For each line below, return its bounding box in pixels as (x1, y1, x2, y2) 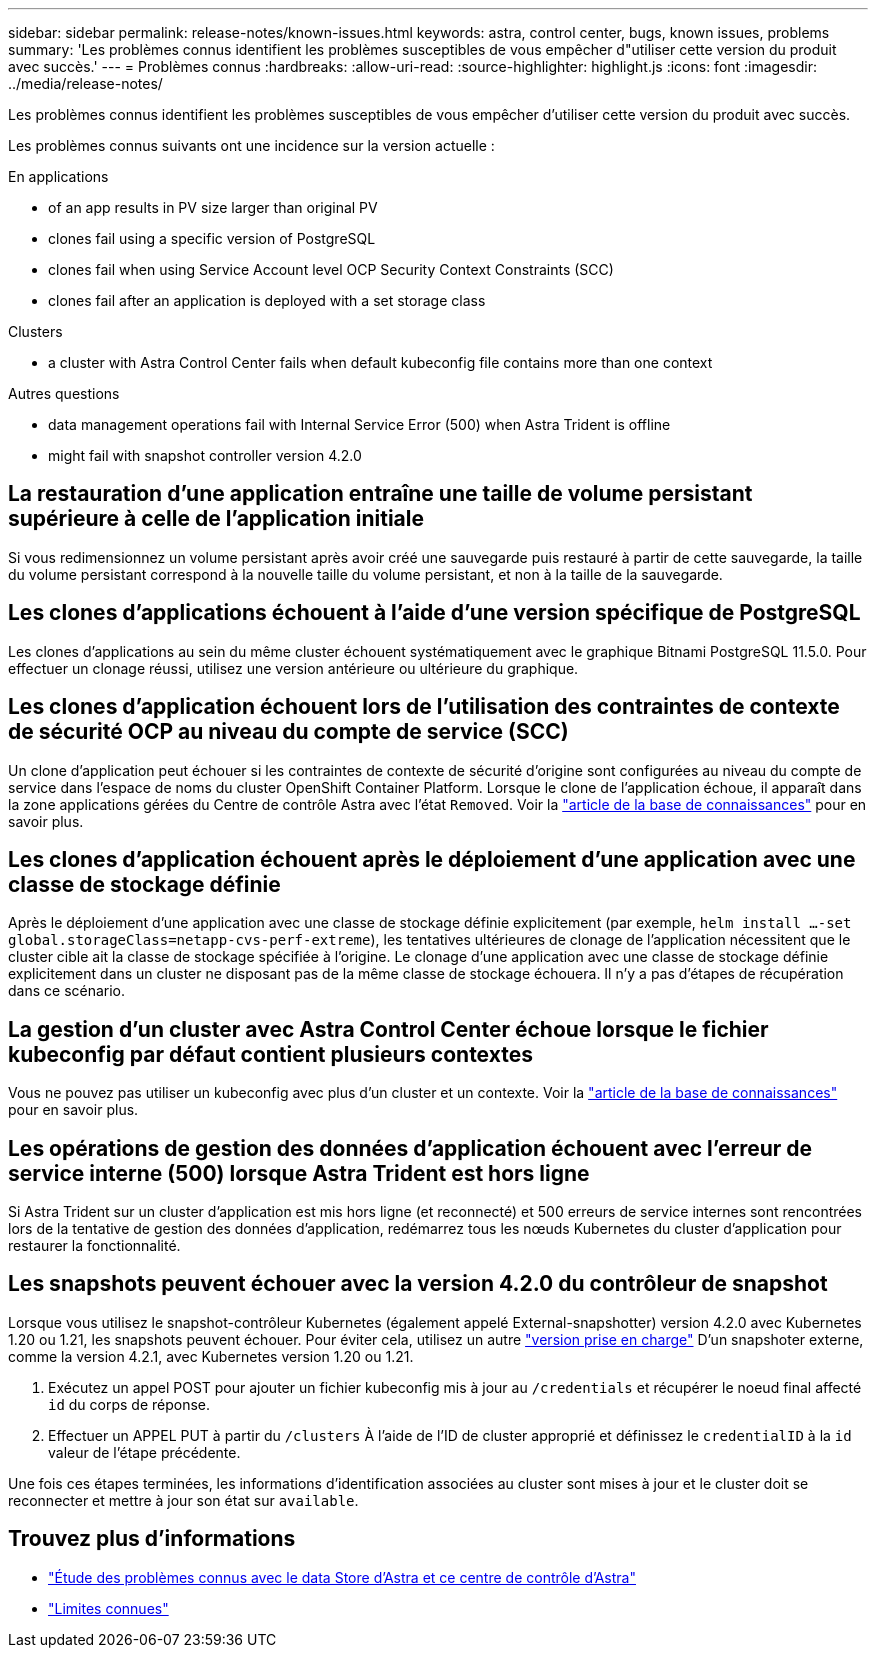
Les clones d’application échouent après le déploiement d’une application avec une (8, 846, 856, 872)
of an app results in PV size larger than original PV (48, 199, 378, 216)
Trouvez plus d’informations (8, 1526, 296, 1552)
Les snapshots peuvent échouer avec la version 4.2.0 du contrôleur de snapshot (8, 1271, 828, 1297)
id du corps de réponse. (48, 1395, 211, 1413)
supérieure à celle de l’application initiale (8, 506, 425, 532)
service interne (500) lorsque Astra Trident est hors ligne (8, 1160, 590, 1186)
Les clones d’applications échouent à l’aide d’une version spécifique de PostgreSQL (8, 600, 861, 626)
